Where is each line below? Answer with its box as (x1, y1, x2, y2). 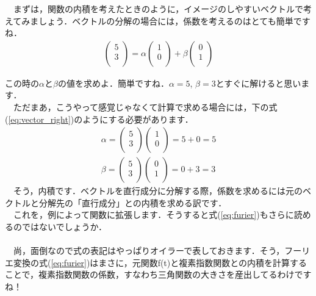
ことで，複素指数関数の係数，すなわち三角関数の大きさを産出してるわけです (5, 268, 312, 281)
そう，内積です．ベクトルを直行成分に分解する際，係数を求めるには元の (13, 184, 303, 197)
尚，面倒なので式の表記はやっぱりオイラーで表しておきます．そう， (13, 244, 285, 257)
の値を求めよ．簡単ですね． (57, 76, 169, 89)
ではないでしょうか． (21, 220, 107, 233)
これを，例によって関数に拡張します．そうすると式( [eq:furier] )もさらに (13, 208, 294, 221)
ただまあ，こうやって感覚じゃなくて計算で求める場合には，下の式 (13, 101, 278, 113)
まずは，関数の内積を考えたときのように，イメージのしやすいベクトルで (13, 2, 303, 15)
